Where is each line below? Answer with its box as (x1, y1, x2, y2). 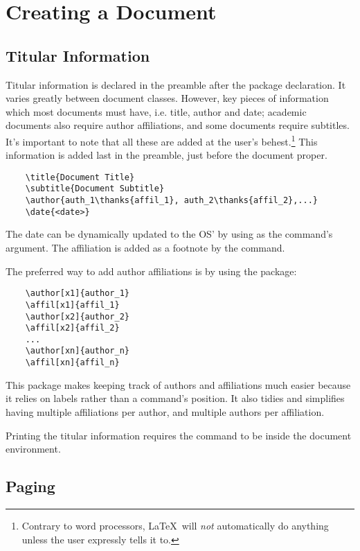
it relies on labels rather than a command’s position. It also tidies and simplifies (6, 391, 345, 405)
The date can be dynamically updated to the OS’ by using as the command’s (6, 227, 333, 241)
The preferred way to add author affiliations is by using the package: (6, 263, 297, 278)
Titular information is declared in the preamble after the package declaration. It (6, 77, 346, 91)
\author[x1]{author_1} (25, 288, 129, 299)
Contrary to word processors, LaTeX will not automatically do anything (21, 518, 329, 532)
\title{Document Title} (25, 172, 135, 182)
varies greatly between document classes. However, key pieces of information (6, 91, 329, 105)
